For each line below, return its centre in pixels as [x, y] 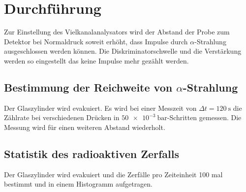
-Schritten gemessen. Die [204, 117]
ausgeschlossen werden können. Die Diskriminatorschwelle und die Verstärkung [123, 51]
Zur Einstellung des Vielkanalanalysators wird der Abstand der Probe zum [117, 32]
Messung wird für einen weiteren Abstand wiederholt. [85, 127]
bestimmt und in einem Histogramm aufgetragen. [78, 184]
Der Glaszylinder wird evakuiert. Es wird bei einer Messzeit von [100, 108]
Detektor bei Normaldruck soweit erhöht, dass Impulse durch [96, 41]
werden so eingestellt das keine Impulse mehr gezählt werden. [96, 60]
